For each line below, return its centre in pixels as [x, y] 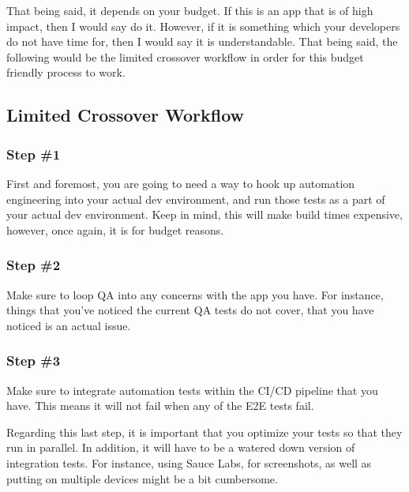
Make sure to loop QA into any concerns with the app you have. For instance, [195, 294]
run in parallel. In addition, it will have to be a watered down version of [181, 447]
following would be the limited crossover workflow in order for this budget [185, 56]
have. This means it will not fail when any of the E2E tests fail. [160, 406]
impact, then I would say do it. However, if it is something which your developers [203, 26]
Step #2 [34, 265]
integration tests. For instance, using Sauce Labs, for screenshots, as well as [189, 462]
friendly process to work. [66, 72]
